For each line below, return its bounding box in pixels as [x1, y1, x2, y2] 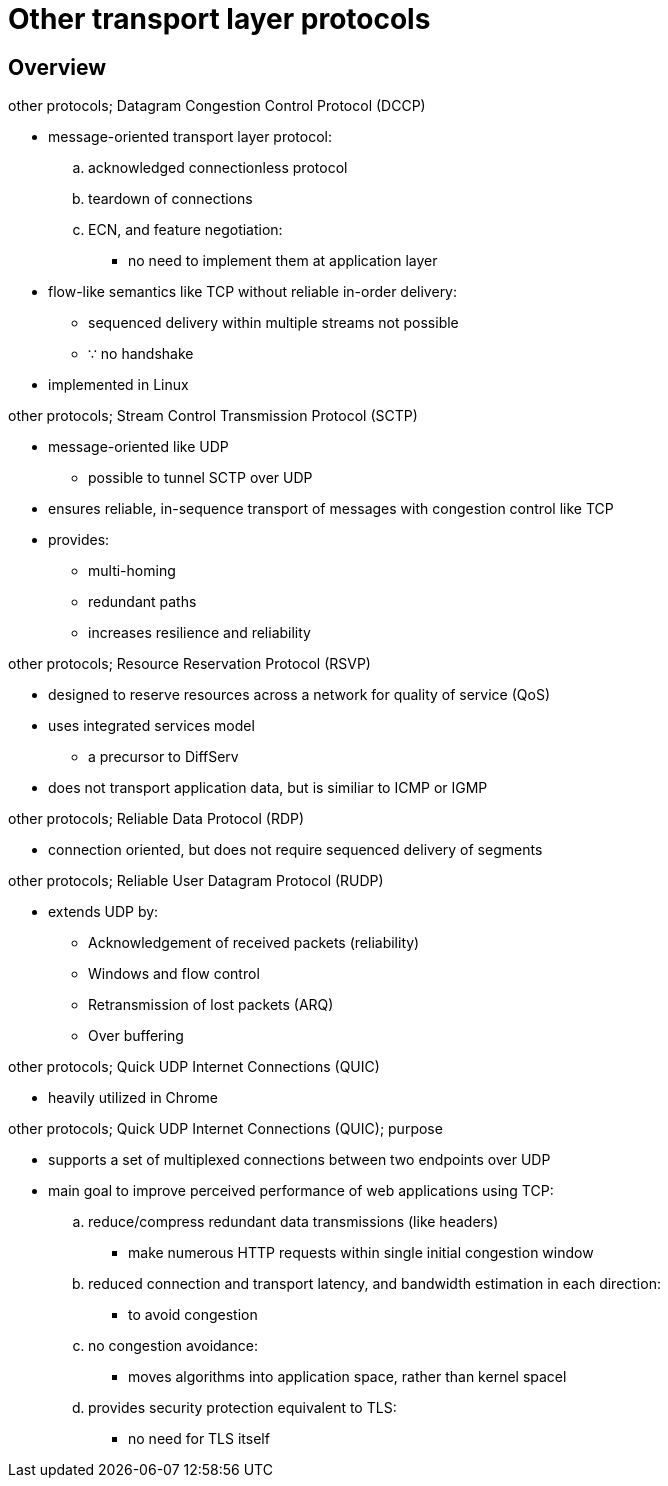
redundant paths [88, 593, 197, 611]
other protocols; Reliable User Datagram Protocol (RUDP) [8, 872, 384, 890]
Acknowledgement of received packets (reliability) [88, 934, 420, 952]
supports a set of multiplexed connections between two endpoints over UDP [48, 1151, 551, 1169]
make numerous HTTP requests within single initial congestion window [128, 1244, 594, 1262]
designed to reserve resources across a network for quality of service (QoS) [48, 686, 551, 704]
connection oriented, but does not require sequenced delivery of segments [48, 841, 543, 859]
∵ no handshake [88, 345, 194, 363]
